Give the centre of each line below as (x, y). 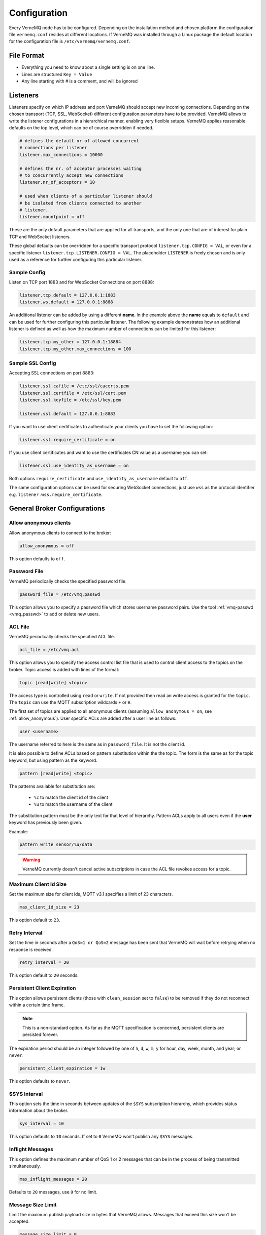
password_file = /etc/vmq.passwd (60, 594)
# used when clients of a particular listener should (86, 196)
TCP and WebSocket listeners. (40, 237)
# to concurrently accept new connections (71, 176)
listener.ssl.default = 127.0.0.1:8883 (67, 413)
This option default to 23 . (35, 920)
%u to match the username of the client (73, 804)
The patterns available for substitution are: (52, 786)
